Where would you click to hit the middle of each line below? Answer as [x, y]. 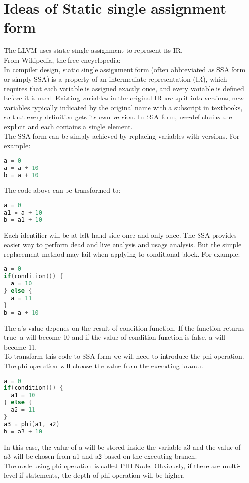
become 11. [21, 346]
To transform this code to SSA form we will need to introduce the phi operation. [124, 356]
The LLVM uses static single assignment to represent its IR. [93, 50]
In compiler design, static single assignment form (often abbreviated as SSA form [125, 69]
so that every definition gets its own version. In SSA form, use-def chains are [118, 117]
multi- [232, 465]
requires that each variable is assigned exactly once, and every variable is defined [124, 88]
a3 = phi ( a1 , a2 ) [32, 424]
